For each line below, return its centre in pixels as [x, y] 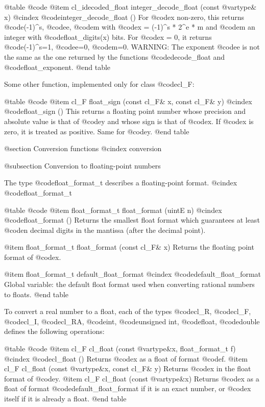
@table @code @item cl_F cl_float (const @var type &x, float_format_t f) [120, 349]
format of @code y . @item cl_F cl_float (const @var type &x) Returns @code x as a [132, 378]
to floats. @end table [37, 294]
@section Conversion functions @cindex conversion [83, 148]
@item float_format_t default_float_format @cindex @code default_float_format [133, 274]
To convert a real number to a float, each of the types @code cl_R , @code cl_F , [128, 311]
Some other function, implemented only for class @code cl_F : [99, 84]
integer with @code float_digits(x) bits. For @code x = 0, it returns [108, 37]
